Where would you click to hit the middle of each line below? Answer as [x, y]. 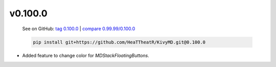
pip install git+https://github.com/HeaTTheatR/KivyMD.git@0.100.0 [119, 42]
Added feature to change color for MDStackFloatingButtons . [86, 55]
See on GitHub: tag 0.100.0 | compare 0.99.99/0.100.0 [79, 29]
